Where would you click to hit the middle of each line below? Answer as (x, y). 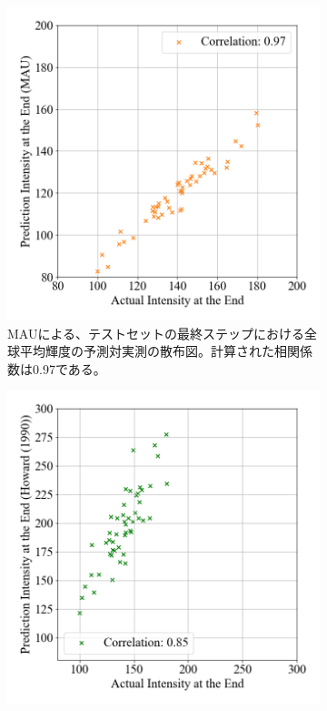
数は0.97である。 (57, 368)
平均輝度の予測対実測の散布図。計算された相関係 (166, 351)
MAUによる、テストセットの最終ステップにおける (156, 333)
